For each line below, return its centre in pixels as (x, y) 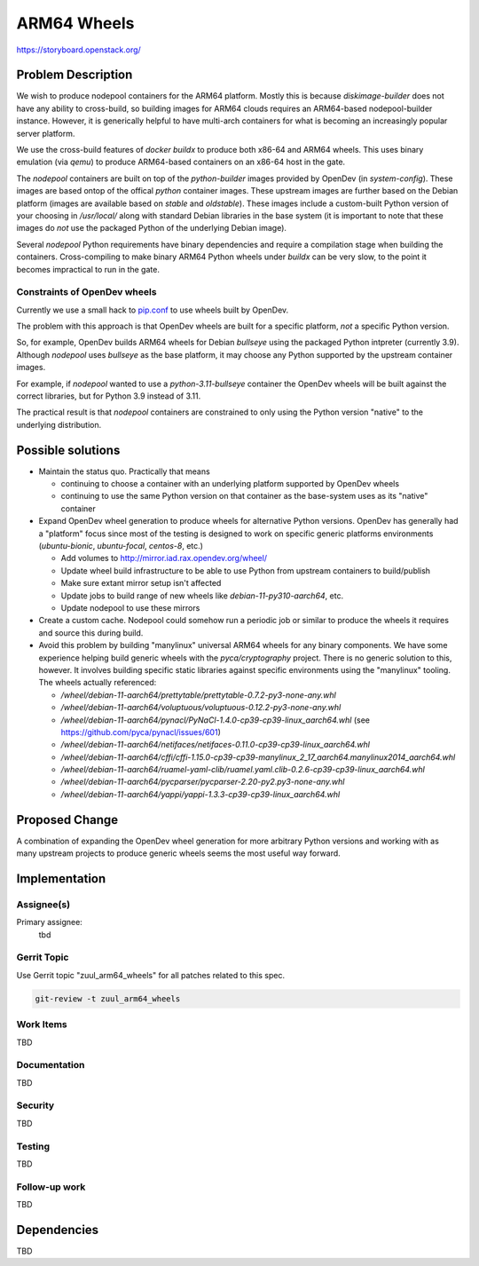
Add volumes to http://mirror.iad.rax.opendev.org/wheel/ (164, 558)
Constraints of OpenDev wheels (86, 292)
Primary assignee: (50, 922)
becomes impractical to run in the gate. (88, 269)
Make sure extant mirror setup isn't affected (141, 583)
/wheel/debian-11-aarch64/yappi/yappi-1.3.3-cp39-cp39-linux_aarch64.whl (200, 794)
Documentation (51, 1065)
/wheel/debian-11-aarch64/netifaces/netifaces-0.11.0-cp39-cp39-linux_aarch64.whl (215, 745)
